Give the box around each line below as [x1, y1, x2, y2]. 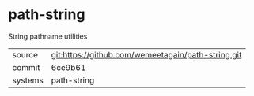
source [12, 49, 38, 60]
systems [12, 75, 44, 86]
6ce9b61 [51, 61, 86, 72]
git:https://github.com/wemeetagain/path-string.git [51, 49, 242, 60]
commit [12, 61, 40, 72]
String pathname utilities [8, 31, 88, 41]
